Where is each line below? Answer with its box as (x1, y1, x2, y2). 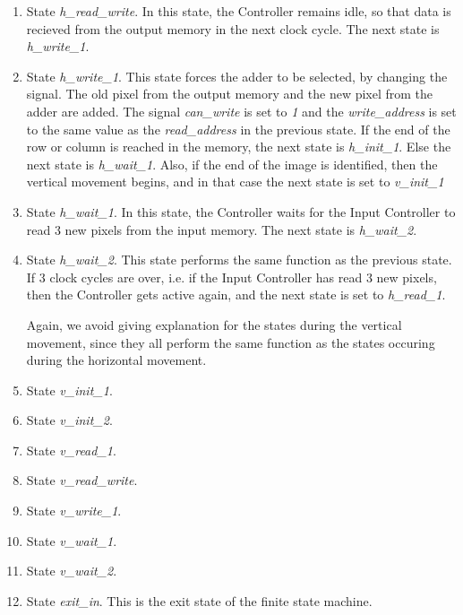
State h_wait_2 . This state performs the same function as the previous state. (26, 250, 452, 269)
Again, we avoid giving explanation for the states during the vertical (26, 315, 402, 333)
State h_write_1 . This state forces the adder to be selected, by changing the (26, 66, 448, 85)
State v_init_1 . (26, 380, 113, 399)
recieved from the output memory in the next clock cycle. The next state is (26, 19, 440, 38)
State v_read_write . (26, 471, 138, 489)
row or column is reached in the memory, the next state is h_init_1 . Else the (26, 137, 451, 156)
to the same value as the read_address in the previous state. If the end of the (26, 119, 450, 138)
